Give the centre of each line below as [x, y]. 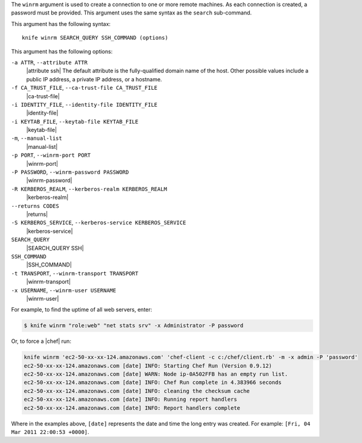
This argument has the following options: [62, 51]
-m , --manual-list [37, 138]
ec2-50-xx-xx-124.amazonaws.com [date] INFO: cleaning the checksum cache [137, 391]
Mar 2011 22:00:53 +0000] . [50, 432]
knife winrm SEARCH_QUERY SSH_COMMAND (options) [95, 38]
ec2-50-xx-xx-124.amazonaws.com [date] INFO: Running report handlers [131, 400]
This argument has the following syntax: [61, 24]
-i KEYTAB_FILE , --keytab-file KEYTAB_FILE [75, 121]
